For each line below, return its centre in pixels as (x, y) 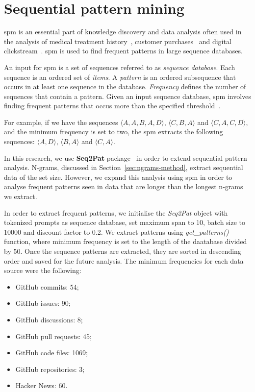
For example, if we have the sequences (61, 122)
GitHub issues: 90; (43, 303)
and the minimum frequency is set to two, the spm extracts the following (114, 132)
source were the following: (43, 270)
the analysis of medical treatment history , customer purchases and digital (118, 41)
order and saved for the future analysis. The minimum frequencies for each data (124, 260)
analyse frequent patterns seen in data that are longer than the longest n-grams (124, 186)
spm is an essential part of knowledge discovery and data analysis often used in (123, 32)
